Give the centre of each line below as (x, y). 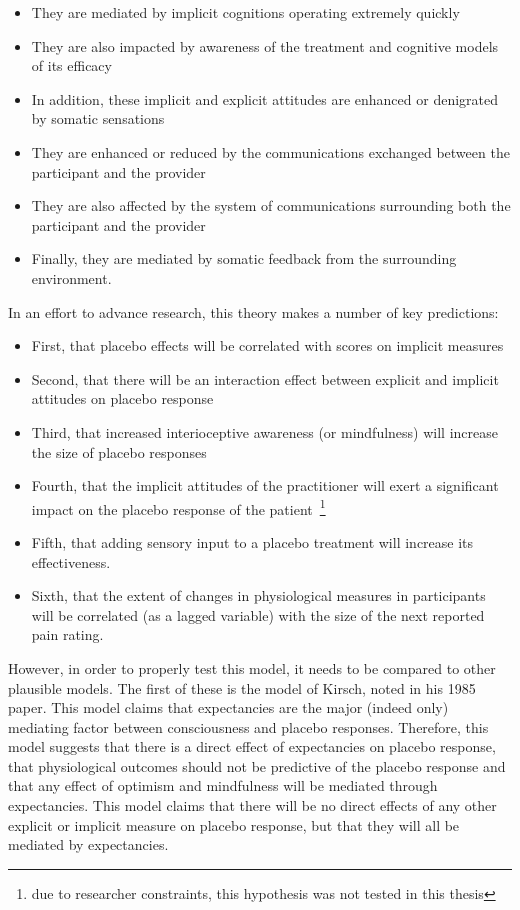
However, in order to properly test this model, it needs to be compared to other (252, 667)
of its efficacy (71, 65)
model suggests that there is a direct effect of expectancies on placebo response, (252, 746)
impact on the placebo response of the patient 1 (178, 507)
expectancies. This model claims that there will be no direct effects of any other (252, 805)
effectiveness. (71, 561)
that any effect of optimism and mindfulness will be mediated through (223, 785)
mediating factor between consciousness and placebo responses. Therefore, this (248, 726)
